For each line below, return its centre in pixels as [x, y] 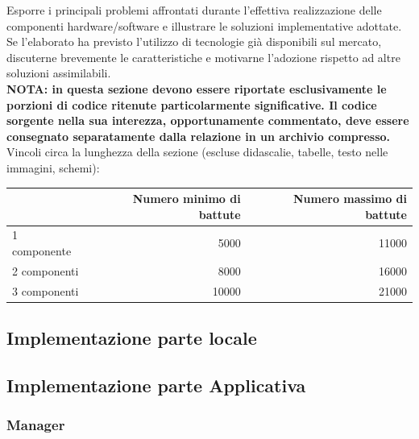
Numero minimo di [187, 199]
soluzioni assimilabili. [59, 73]
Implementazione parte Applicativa [156, 385]
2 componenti [46, 270]
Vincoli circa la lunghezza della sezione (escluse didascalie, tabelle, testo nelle [197, 152]
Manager [36, 425]
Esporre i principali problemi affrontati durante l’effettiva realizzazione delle [194, 10]
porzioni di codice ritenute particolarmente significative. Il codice [192, 104]
